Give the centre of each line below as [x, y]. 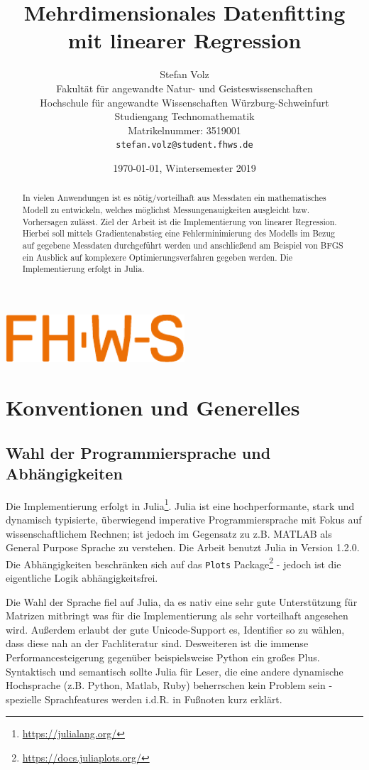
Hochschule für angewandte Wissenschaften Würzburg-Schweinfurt [184, 102]
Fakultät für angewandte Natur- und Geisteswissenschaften [184, 88]
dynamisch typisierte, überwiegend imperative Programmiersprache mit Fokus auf [184, 519]
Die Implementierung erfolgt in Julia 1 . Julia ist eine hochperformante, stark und [180, 504]
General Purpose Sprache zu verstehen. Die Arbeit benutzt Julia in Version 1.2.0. [183, 547]
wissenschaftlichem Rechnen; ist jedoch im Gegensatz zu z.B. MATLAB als [169, 533]
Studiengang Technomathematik [184, 116]
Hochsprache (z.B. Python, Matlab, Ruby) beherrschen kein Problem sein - [169, 685]
